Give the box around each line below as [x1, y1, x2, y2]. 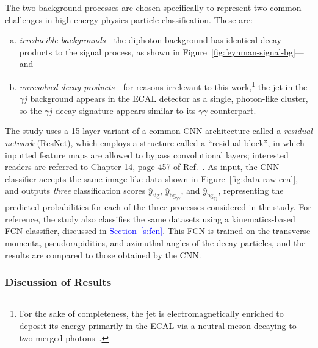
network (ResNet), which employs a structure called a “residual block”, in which [5, 137, 305, 149]
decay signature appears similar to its [55, 104, 196, 116]
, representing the [218, 184, 284, 197]
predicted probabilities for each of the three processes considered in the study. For [5, 201, 311, 213]
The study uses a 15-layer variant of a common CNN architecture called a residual [5, 124, 313, 137]
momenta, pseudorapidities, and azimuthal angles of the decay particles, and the [5, 236, 306, 249]
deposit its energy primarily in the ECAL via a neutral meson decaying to [19, 319, 297, 332]
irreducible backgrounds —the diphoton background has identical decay [19, 34, 281, 46]
